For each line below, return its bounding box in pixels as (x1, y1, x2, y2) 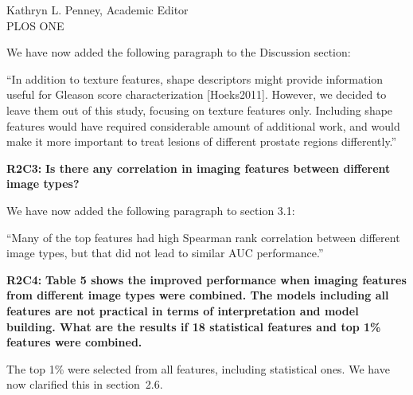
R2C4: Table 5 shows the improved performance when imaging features (6, 271, 407, 287)
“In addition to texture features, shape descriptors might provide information (6, 70, 384, 87)
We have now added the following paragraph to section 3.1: (6, 201, 295, 218)
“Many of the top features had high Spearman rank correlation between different (6, 229, 400, 245)
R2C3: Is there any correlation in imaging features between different (6, 159, 391, 176)
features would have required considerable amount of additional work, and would (6, 117, 400, 134)
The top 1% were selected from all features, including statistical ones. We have (6, 360, 390, 377)
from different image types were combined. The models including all (6, 287, 389, 303)
